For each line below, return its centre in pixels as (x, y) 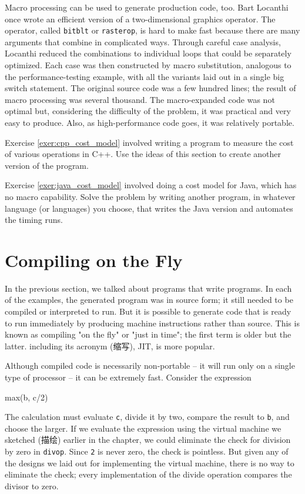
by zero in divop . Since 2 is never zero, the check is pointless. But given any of (147, 451)
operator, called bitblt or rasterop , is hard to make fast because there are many (152, 30)
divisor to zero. (32, 485)
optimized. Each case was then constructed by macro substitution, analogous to (148, 65)
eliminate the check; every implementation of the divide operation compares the (148, 474)
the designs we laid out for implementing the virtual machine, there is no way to (150, 463)
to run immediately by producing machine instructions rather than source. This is (152, 323)
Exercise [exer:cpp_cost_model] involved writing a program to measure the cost (149, 142)
